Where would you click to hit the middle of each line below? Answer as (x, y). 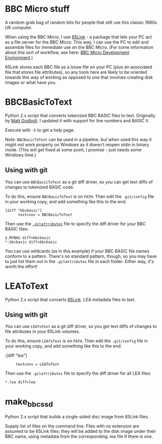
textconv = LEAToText (37, 364)
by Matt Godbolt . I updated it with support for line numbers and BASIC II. (77, 120)
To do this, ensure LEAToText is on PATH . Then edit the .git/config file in (77, 341)
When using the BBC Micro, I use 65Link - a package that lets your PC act (79, 37)
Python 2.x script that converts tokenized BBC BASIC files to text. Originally (80, 115)
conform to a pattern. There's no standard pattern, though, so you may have (81, 256)
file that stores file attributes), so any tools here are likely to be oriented (76, 72)
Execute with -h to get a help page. (40, 130)
